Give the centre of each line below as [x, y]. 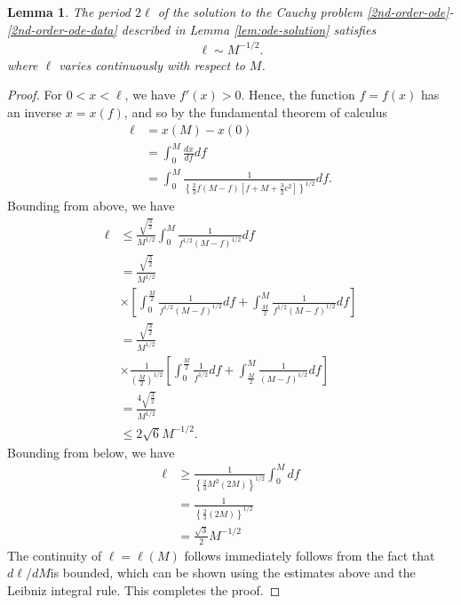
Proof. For [35, 95]
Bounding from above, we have [91, 206]
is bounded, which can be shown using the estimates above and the [233, 573]
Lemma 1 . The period [69, 12]
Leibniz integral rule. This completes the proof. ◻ [144, 589]
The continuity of [55, 555]
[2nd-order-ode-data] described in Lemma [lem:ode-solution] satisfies [192, 29]
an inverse [35, 111]
